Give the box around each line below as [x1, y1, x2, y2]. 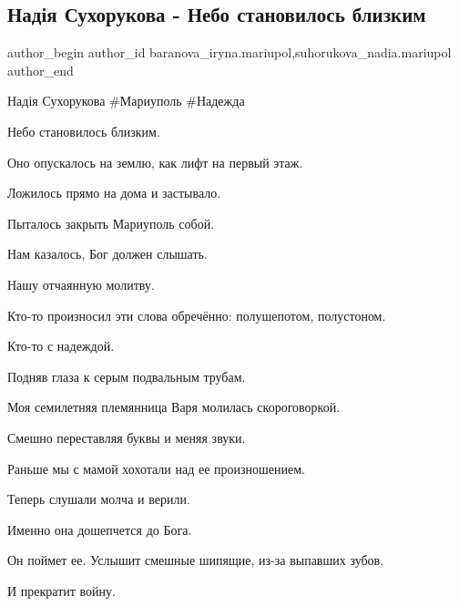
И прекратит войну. [7, 580, 116, 600]
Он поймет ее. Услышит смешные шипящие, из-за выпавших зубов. [7, 550, 384, 570]
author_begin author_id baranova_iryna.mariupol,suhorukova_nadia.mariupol [7, 43, 452, 62]
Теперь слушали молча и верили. [7, 489, 190, 508]
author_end [7, 60, 74, 79]
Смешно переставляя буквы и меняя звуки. [7, 427, 246, 447]
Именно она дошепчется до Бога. [7, 519, 192, 539]
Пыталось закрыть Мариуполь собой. [7, 213, 215, 232]
